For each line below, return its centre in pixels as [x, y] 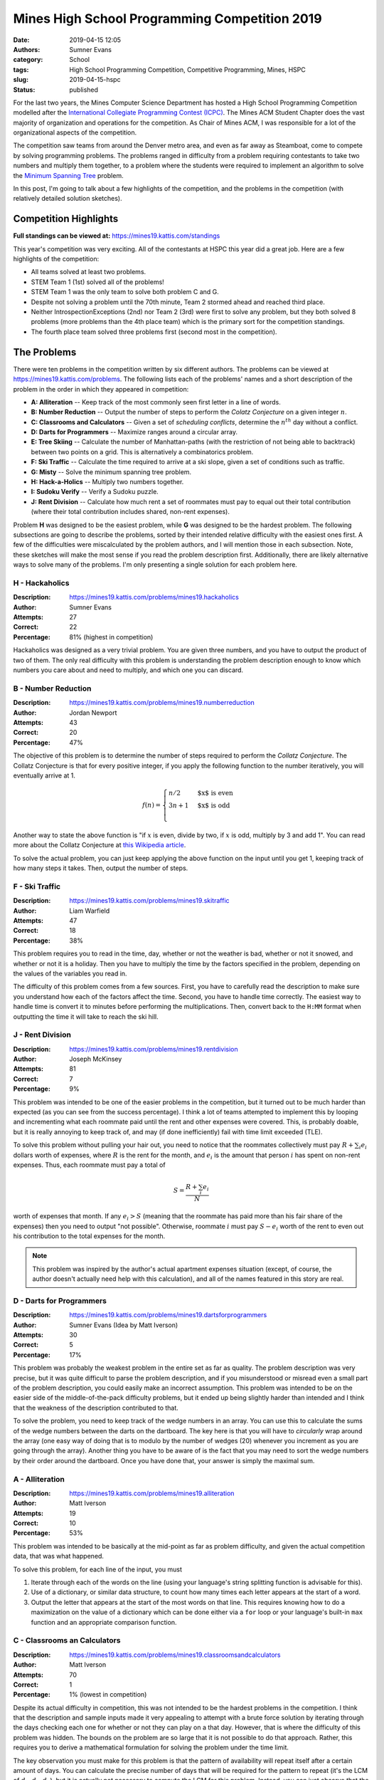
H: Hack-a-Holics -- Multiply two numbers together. [107, 482]
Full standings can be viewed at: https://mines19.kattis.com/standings [117, 236]
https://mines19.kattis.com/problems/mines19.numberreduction [162, 703]
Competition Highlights [66, 219]
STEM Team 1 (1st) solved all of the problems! [98, 282]
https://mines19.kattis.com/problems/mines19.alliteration [152, 1493]
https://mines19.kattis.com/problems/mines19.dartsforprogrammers [168, 1315]
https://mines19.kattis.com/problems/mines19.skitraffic [150, 901]
